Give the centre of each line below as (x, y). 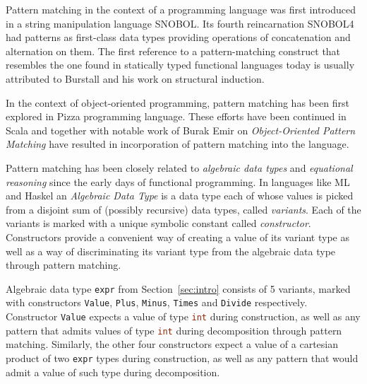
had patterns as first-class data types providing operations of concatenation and (178, 37)
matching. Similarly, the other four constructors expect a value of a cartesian (172, 344)
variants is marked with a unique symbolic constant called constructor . (158, 223)
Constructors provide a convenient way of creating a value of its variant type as (178, 237)
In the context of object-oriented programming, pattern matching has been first (178, 102)
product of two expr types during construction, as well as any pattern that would (182, 357)
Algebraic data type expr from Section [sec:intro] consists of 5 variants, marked (178, 288)
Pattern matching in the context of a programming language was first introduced (181, 9)
